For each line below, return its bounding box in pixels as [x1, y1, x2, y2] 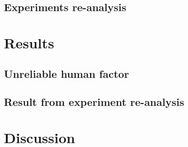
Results [4, 32, 54, 52]
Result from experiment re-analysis [4, 94, 184, 109]
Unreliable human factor [4, 66, 129, 81]
